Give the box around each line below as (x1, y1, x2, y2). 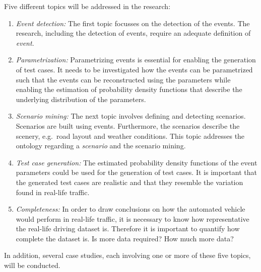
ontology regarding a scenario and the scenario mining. (16, 140, 186, 151)
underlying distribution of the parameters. (16, 94, 146, 104)
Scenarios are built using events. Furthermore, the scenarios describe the (16, 120, 240, 131)
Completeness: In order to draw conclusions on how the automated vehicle (16, 204, 245, 214)
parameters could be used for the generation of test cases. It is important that (16, 167, 257, 177)
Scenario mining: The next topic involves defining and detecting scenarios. (16, 111, 246, 121)
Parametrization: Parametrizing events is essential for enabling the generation (16, 54, 256, 65)
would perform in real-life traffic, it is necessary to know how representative (16, 213, 249, 224)
